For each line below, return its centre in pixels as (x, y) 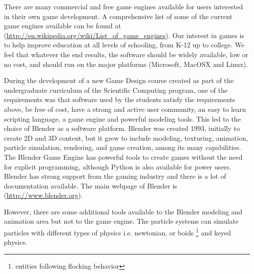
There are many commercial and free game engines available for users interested (124, 6)
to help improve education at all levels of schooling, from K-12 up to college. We (124, 45)
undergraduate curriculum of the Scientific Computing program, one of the (116, 90)
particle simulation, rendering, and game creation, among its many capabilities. (123, 147)
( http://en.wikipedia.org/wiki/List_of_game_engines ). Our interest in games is (124, 35)
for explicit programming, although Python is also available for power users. (118, 166)
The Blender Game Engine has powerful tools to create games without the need (123, 157)
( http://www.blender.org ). (43, 195)
